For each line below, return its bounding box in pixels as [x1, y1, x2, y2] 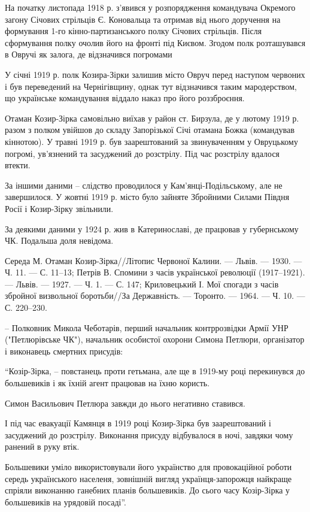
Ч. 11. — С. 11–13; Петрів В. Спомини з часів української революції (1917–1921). [5, 266, 305, 278]
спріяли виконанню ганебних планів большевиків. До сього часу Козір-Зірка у [5, 484, 290, 496]
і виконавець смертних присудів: [5, 344, 123, 357]
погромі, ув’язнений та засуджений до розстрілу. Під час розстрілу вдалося [5, 147, 280, 159]
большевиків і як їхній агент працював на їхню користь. [5, 377, 210, 389]
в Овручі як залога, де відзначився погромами [5, 48, 172, 60]
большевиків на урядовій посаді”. [5, 495, 126, 508]
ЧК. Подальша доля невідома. [5, 234, 114, 247]
